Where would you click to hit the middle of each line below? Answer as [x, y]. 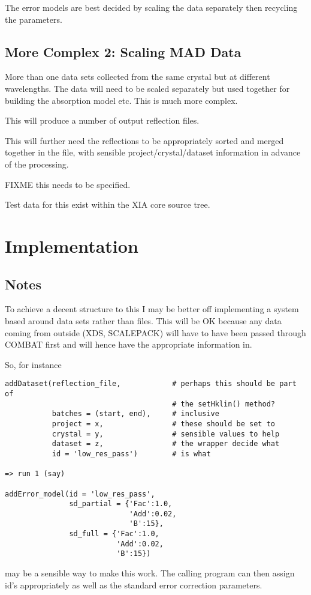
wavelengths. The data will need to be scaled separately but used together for [147, 88]
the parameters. [34, 19]
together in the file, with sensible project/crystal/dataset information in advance [153, 152]
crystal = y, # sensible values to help [166, 434]
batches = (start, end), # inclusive [135, 414]
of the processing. [37, 164]
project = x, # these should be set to [164, 424]
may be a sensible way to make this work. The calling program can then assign [150, 573]
